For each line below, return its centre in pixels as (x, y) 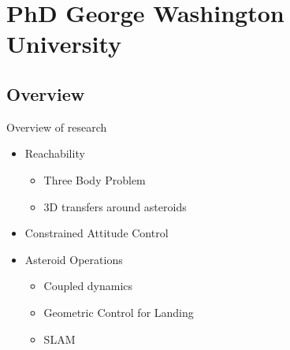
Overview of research (57, 127)
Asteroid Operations (74, 259)
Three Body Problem (95, 179)
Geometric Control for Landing (119, 312)
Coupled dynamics (88, 286)
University (64, 44)
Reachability (55, 153)
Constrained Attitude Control (97, 233)
